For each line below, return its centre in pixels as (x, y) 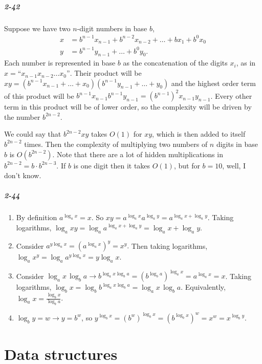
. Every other (231, 95)
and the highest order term (213, 83)
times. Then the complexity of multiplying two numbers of (116, 144)
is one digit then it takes (112, 165)
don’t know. (23, 175)
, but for (187, 165)
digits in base (237, 144)
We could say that (33, 134)
